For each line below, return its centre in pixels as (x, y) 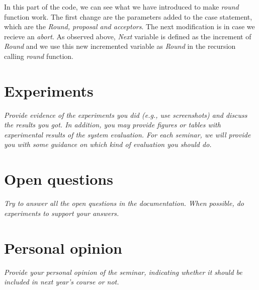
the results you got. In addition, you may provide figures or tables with (112, 125)
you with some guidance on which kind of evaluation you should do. (108, 144)
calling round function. (39, 56)
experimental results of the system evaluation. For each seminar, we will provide (127, 134)
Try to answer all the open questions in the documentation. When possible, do (124, 203)
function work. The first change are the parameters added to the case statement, (128, 16)
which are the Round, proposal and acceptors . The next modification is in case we (129, 26)
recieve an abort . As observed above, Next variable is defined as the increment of (128, 36)
